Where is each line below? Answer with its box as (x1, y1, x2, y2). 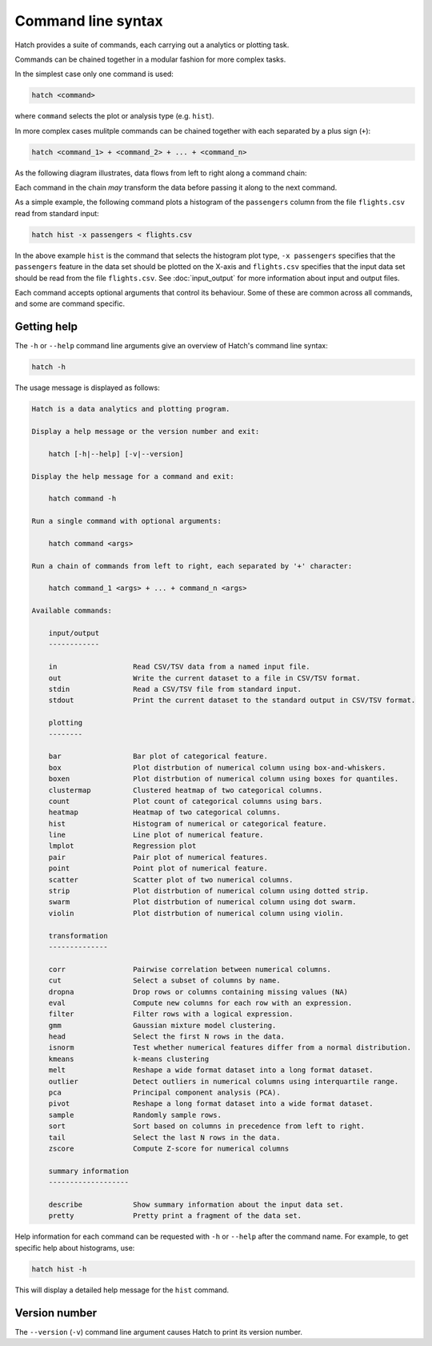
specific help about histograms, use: (14, 1243, 135, 1252)
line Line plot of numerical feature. (48, 830, 264, 840)
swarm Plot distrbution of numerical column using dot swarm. (48, 898, 357, 906)
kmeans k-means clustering (48, 1054, 210, 1063)
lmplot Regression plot (48, 842, 197, 850)
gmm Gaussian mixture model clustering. (48, 1021, 277, 1030)
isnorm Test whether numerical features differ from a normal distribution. (48, 1043, 412, 1052)
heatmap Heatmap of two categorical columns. (48, 808, 281, 817)
